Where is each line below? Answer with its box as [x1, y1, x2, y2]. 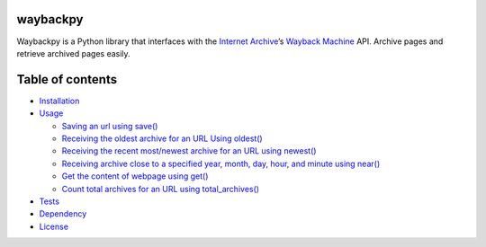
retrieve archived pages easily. [16, 48, 130, 58]
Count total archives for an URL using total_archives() [61, 183, 260, 194]
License [39, 221, 69, 232]
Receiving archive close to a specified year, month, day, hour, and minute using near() [61, 158, 381, 169]
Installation [39, 95, 80, 106]
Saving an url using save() [61, 120, 158, 131]
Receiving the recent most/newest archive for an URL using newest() [61, 146, 317, 156]
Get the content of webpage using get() [61, 171, 209, 181]
